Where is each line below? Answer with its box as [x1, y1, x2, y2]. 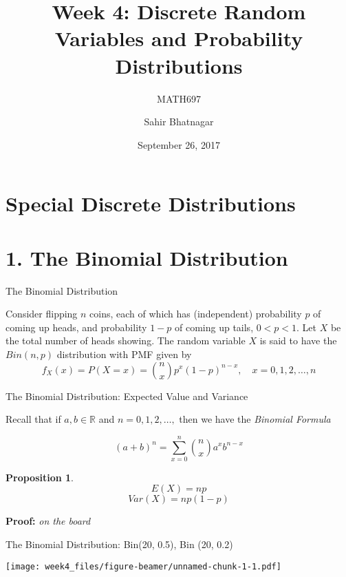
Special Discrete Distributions [6, 189, 296, 218]
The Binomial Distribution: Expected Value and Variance [6, 388, 248, 403]
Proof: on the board [6, 514, 91, 528]
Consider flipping [6, 306, 78, 321]
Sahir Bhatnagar [144, 114, 214, 129]
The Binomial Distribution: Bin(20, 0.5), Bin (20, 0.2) [6, 537, 233, 552]
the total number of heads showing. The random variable [6, 333, 246, 348]
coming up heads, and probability [6, 319, 147, 334]
